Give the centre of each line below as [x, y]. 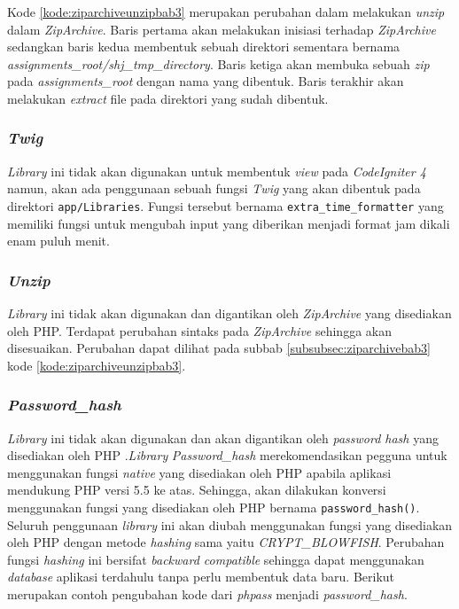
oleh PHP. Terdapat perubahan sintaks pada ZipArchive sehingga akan [199, 330]
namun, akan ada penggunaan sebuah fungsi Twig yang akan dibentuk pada [214, 188]
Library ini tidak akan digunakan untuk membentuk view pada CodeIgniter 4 [217, 171]
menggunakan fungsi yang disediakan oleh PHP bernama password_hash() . [214, 507]
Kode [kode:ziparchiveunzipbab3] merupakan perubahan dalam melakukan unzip [226, 12]
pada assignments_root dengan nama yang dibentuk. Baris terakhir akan [206, 81]
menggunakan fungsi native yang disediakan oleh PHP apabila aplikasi [199, 472]
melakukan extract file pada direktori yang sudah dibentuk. [168, 98]
